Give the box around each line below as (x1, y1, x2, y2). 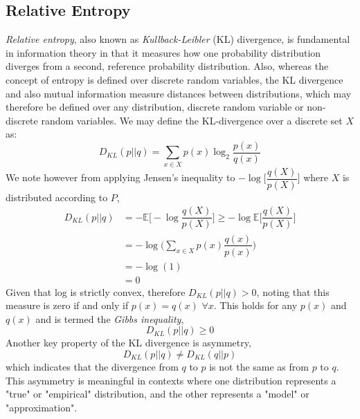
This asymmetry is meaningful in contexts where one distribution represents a (6, 373, 336, 387)
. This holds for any (213, 298, 298, 313)
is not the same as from (209, 360, 309, 374)
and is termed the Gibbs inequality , (35, 311, 184, 326)
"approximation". (6, 400, 78, 414)
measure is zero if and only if (6, 298, 129, 313)
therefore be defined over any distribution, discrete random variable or (6, 100, 304, 114)
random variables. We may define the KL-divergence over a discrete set (41, 113, 343, 127)
